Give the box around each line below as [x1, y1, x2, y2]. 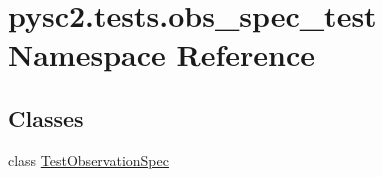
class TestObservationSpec [8, 149, 169, 170]
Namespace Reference [8, 34, 315, 75]
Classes [8, 102, 84, 133]
